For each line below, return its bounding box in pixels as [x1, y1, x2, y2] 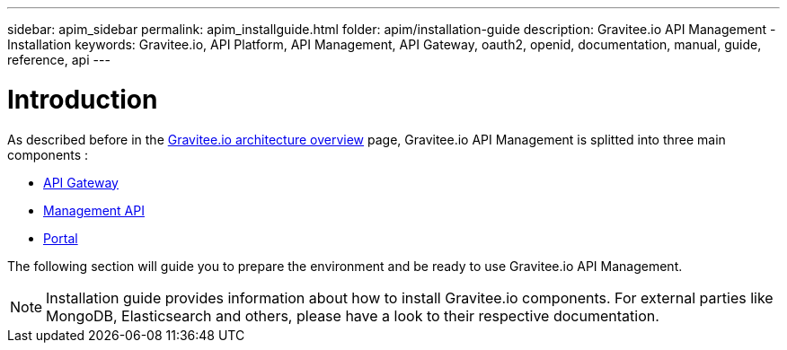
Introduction [7, 83, 158, 115]
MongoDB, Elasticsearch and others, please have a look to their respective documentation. [46, 306, 659, 325]
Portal [43, 230, 78, 246]
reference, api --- [7, 52, 111, 67]
